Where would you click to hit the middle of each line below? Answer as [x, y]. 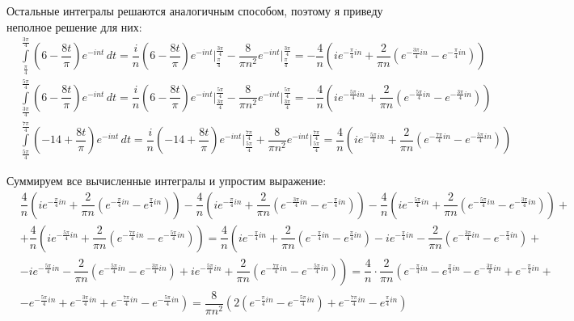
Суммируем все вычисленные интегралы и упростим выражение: [167, 181]
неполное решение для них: [74, 26]
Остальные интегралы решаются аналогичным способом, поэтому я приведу [195, 11]
